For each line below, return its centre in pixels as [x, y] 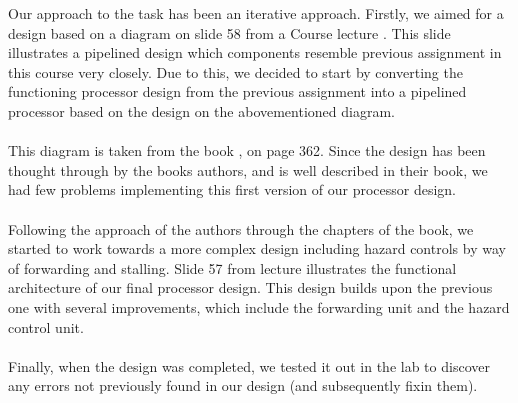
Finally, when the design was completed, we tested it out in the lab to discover [249, 365]
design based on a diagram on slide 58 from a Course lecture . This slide [229, 32]
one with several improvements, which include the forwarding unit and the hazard [259, 306]
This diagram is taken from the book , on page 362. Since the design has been [247, 150]
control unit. [46, 326]
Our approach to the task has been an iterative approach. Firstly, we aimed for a [256, 13]
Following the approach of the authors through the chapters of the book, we [241, 228]
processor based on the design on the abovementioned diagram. [201, 110]
